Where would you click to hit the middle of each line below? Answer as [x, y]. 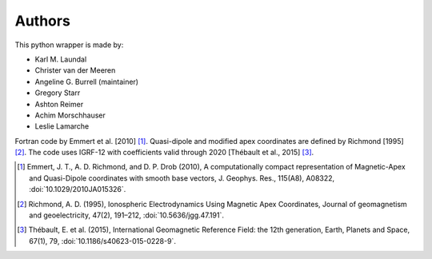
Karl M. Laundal [61, 59]
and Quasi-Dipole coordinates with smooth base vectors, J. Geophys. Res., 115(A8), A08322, [182, 178]
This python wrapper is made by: [69, 45]
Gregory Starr [58, 93]
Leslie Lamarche [62, 126]
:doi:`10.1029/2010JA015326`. [78, 189]
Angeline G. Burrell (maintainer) [87, 82]
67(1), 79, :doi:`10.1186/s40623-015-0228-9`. [102, 241]
